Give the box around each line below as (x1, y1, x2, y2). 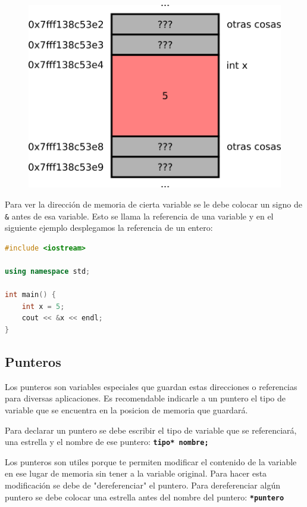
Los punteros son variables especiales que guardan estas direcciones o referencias (5, 380, 297, 392)
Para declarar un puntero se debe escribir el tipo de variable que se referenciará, (5, 423, 297, 436)
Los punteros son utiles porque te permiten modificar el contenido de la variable (5, 455, 297, 468)
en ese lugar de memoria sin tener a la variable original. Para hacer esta (5, 467, 267, 480)
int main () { (5, 290, 56, 299)
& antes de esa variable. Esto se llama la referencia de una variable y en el (5, 209, 274, 222)
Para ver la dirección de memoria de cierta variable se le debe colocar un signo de (5, 197, 302, 210)
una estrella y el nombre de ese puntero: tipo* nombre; (5, 435, 209, 448)
